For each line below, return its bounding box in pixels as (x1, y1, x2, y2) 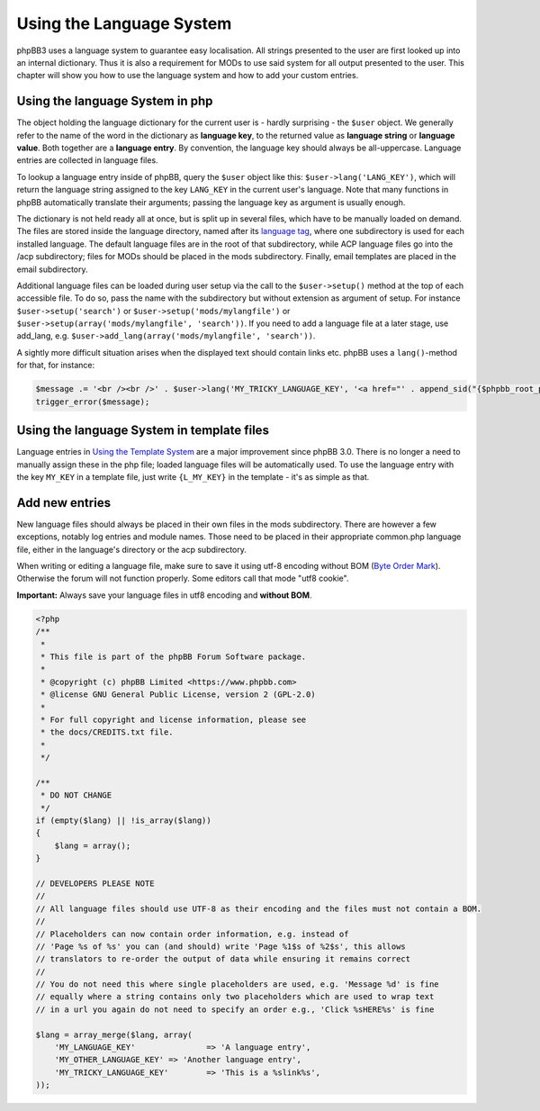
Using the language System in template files (16, 423, 270, 438)
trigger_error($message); (35, 396, 150, 407)
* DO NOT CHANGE (40, 790, 112, 800)
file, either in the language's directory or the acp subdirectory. (16, 544, 247, 555)
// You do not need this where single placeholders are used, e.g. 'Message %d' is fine (35, 980, 440, 989)
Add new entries (16, 495, 112, 510)
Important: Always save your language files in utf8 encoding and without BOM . (16, 590, 312, 601)
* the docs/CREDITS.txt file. (40, 727, 175, 737)
